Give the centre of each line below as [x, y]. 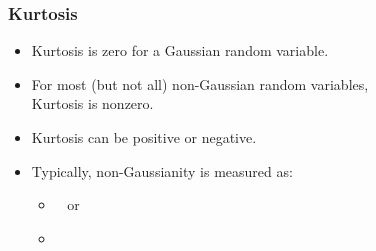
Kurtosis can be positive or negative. [144, 137]
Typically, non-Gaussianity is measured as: [162, 170]
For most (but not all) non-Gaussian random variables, [200, 83]
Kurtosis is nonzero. [92, 103]
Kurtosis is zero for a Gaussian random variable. [180, 50]
